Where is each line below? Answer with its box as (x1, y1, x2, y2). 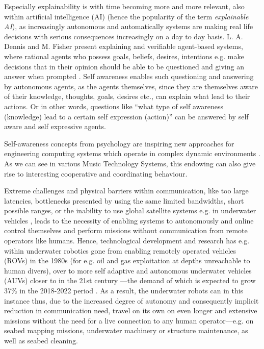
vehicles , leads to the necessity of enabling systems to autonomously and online (4, 215, 254, 226)
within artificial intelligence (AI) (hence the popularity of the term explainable (4, 11, 249, 21)
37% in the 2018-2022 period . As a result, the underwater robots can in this (4, 285, 244, 296)
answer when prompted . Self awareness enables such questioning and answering (4, 71, 254, 82)
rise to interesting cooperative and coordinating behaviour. (4, 168, 188, 179)
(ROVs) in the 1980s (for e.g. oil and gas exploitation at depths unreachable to (4, 255, 250, 266)
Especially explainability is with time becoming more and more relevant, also (4, 1, 245, 11)
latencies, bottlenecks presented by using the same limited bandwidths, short (4, 195, 244, 206)
